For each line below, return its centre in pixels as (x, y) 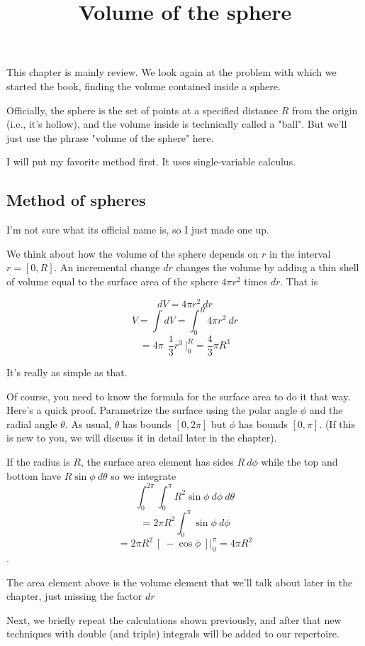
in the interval (300, 253)
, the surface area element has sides (157, 461)
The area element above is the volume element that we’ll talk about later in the (180, 582)
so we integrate (144, 475)
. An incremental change (107, 267)
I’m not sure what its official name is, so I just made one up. (138, 230)
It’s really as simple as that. (67, 372)
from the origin (325, 110)
